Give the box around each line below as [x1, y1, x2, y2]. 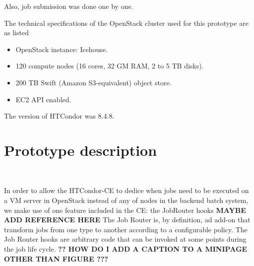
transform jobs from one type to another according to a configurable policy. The [4, 224, 248, 234]
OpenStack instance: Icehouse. [15, 44, 108, 54]
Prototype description [4, 139, 157, 160]
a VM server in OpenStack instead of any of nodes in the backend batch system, [4, 195, 249, 205]
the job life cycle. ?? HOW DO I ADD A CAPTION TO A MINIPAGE [4, 244, 248, 254]
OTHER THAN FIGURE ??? [4, 253, 108, 264]
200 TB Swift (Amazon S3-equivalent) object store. [15, 77, 172, 87]
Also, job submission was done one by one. [4, 1, 133, 11]
